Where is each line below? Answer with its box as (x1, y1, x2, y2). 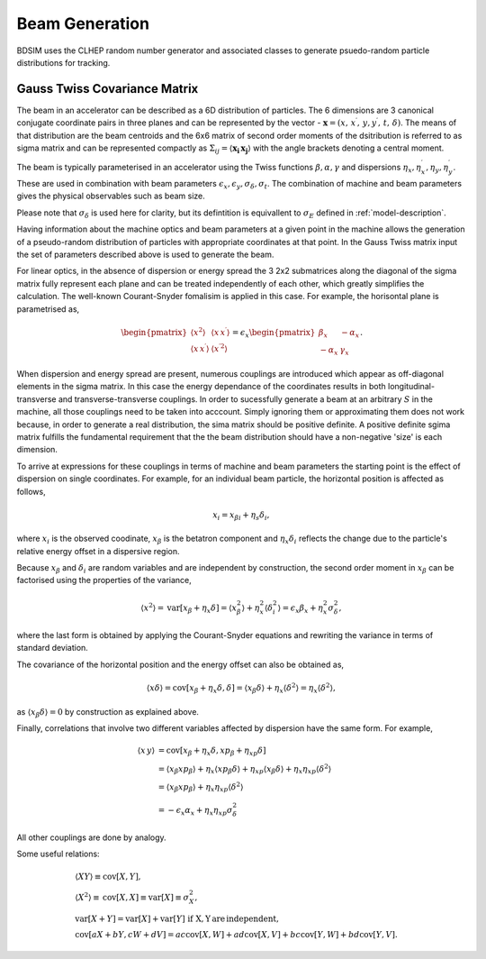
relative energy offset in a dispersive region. (16, 545, 180, 556)
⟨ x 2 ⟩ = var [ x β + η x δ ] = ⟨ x (140, 600, 238, 615)
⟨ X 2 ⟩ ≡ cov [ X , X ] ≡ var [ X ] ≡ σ (75, 890, 190, 902)
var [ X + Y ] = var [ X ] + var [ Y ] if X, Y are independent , (75, 914, 279, 924)
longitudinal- (387, 381, 436, 392)
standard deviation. (16, 643, 89, 653)
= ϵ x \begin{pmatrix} (231, 327, 316, 340)
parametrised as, (16, 303, 80, 315)
